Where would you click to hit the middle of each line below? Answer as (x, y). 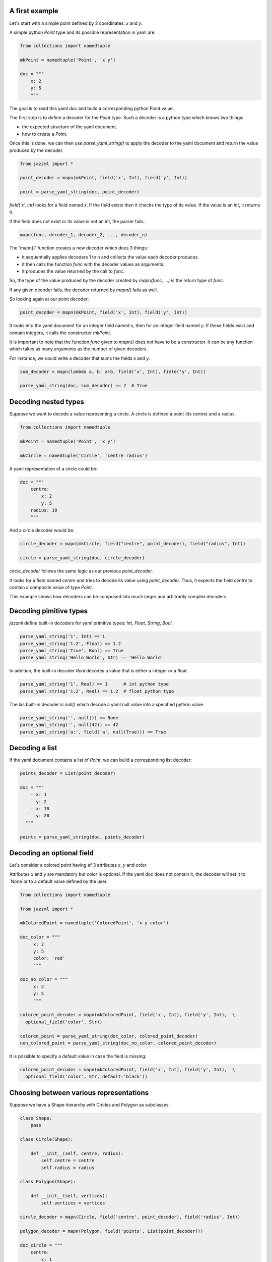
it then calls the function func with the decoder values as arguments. (93, 264)
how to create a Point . (45, 134)
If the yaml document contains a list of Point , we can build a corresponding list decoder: (101, 760)
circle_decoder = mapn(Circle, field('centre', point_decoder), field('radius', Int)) (130, 1217)
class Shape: (36, 1118)
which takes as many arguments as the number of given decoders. (79, 349)
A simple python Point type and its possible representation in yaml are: (83, 32)
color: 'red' (49, 958)
